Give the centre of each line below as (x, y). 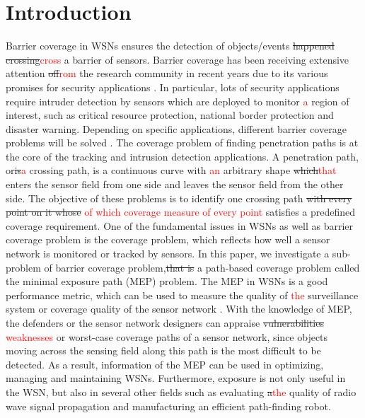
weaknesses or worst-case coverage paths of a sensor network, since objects (167, 336)
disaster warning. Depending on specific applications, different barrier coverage (176, 128)
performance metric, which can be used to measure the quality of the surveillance (182, 295)
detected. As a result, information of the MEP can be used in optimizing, (165, 364)
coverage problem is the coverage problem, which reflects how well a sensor (168, 239)
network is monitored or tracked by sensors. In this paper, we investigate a (168, 254)
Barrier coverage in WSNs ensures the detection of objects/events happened (170, 46)
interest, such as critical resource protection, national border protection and (170, 115)
